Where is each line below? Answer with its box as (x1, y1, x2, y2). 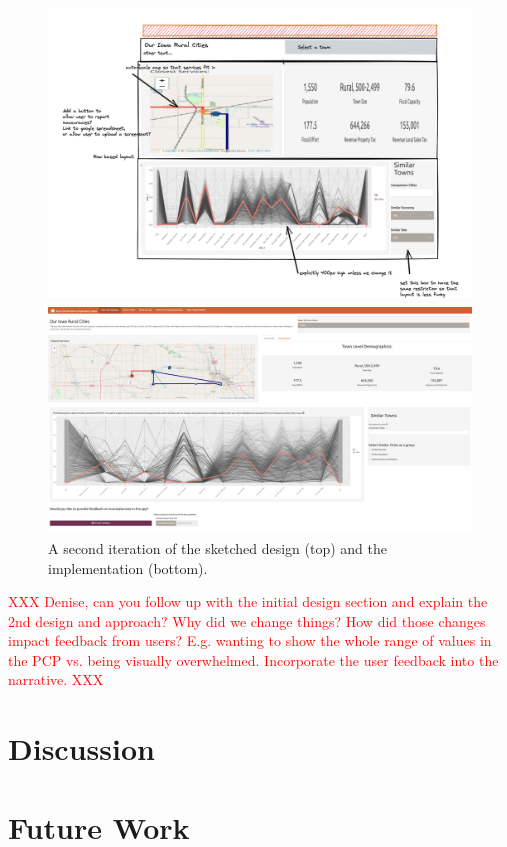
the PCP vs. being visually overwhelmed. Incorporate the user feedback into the (8, 649, 499, 670)
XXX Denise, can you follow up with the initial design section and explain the (8, 591, 488, 612)
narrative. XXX (8, 669, 104, 690)
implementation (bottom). (48, 557, 208, 578)
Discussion (8, 728, 155, 769)
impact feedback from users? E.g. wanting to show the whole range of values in (8, 630, 492, 651)
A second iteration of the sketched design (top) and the (48, 537, 387, 558)
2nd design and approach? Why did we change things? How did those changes (8, 610, 486, 631)
